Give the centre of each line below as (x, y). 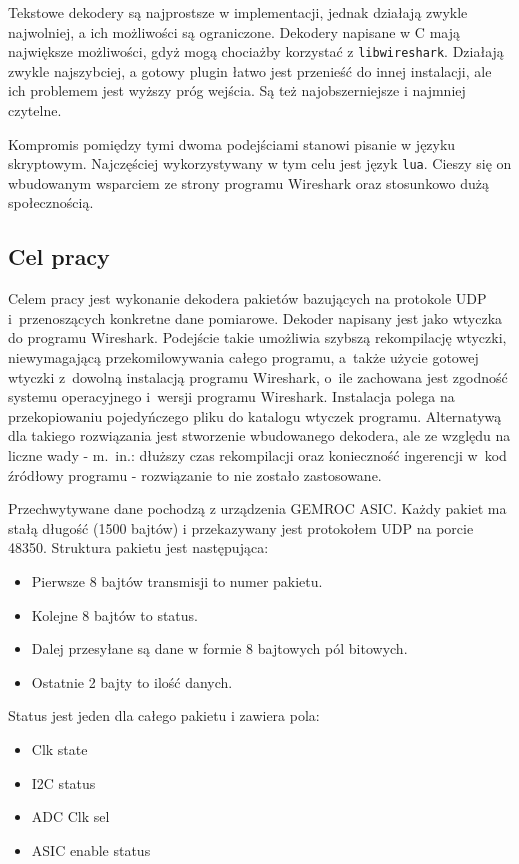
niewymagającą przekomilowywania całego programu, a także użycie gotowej (243, 357)
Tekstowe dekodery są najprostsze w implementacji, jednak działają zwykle (238, 12)
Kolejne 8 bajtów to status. (115, 614)
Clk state (59, 748)
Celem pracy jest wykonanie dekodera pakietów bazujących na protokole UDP (247, 298)
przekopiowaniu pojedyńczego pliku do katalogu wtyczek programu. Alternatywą (255, 415)
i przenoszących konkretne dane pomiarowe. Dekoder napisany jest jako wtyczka (255, 317)
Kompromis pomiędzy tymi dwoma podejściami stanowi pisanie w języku (232, 143)
